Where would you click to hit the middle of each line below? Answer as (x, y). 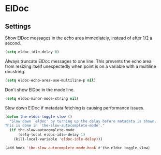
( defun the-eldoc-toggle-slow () (39, 117)
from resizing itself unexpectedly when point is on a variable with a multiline (80, 66)
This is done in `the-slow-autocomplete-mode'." (55, 126)
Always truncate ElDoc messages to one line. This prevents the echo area (78, 61)
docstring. (15, 71)
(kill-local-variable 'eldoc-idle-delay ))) (58, 139)
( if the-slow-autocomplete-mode (42, 130)
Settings (18, 26)
